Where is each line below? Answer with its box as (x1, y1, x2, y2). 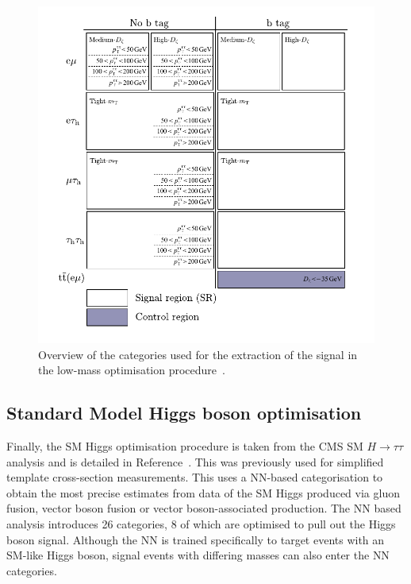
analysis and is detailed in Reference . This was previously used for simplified (6, 453, 384, 470)
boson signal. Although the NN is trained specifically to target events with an (6, 531, 385, 547)
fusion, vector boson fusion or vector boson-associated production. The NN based (6, 500, 401, 516)
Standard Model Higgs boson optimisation (6, 400, 362, 425)
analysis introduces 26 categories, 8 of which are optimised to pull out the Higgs (6, 515, 396, 532)
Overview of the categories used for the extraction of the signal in (38, 346, 358, 362)
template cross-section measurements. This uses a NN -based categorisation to (6, 469, 383, 485)
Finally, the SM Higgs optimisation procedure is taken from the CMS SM (6, 437, 363, 454)
